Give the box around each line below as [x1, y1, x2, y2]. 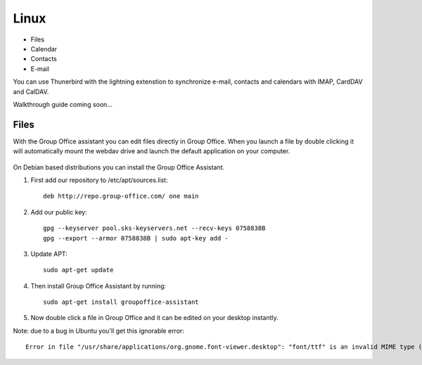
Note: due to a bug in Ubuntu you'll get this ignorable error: [13, 326, 184, 335]
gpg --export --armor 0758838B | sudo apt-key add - [43, 234, 229, 242]
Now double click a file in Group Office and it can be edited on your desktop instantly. [30, 314, 279, 322]
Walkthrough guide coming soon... [13, 100, 113, 108]
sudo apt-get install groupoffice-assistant [43, 298, 200, 306]
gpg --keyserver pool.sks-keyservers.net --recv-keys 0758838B [43, 224, 266, 232]
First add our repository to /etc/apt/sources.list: [30, 176, 168, 184]
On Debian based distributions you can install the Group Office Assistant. [13, 162, 225, 172]
